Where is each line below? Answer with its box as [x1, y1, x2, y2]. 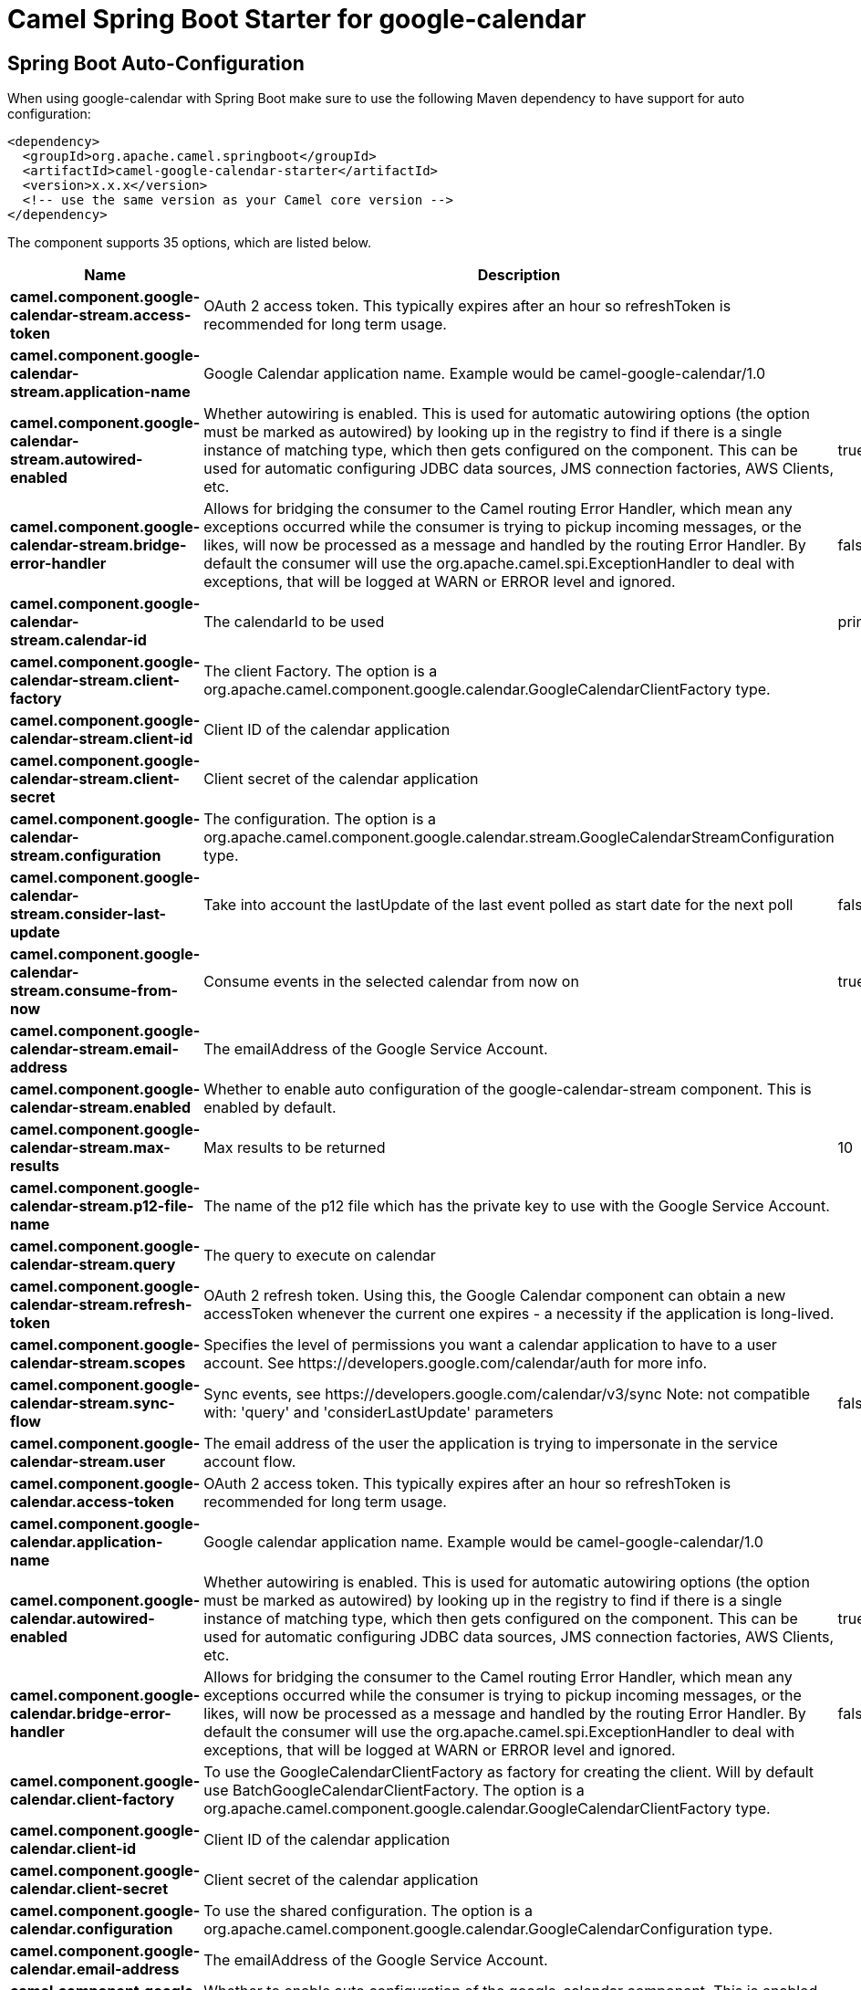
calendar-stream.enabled [10, 1098, 192, 1117]
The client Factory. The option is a [203, 662, 438, 681]
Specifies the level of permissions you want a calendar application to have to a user [203, 1335, 777, 1355]
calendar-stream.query [10, 1255, 176, 1274]
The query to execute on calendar [203, 1246, 436, 1265]
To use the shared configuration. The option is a [203, 1901, 533, 1921]
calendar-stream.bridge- [10, 536, 187, 555]
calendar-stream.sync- [10, 1394, 175, 1413]
